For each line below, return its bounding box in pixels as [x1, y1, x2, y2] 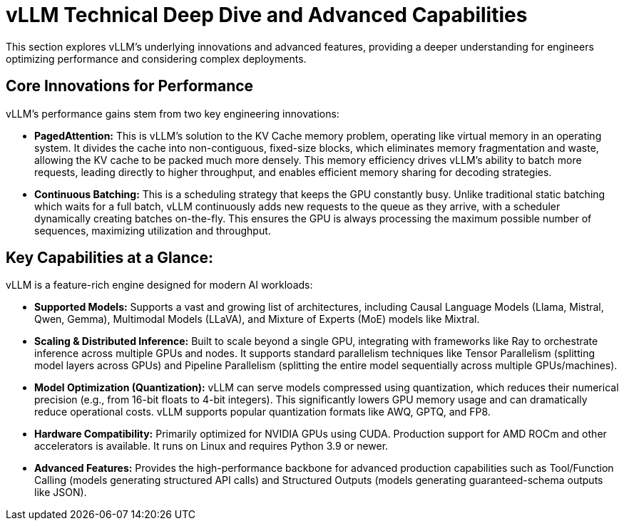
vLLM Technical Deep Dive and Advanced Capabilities [6, 3, 528, 27]
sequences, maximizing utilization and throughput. [34, 224, 271, 237]
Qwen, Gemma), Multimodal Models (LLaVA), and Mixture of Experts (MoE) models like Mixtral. [34, 313, 480, 326]
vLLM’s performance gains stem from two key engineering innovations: [6, 107, 339, 120]
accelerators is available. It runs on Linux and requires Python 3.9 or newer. [34, 440, 389, 453]
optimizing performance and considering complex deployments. [6, 52, 307, 65]
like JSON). [34, 486, 87, 499]
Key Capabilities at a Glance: [6, 249, 213, 267]
